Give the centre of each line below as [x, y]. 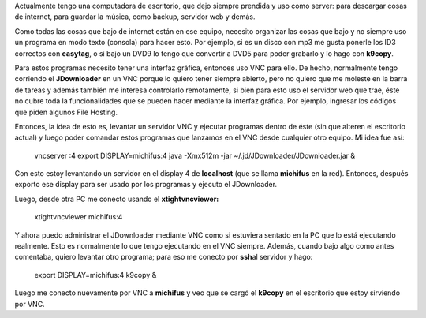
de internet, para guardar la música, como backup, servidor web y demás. [135, 17]
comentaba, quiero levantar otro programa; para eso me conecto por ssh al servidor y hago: [164, 257]
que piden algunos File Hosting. [66, 112]
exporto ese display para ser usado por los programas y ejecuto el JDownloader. [146, 185]
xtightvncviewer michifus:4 [78, 217]
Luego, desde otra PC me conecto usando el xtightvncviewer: [117, 199]
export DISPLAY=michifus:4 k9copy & [95, 275]
